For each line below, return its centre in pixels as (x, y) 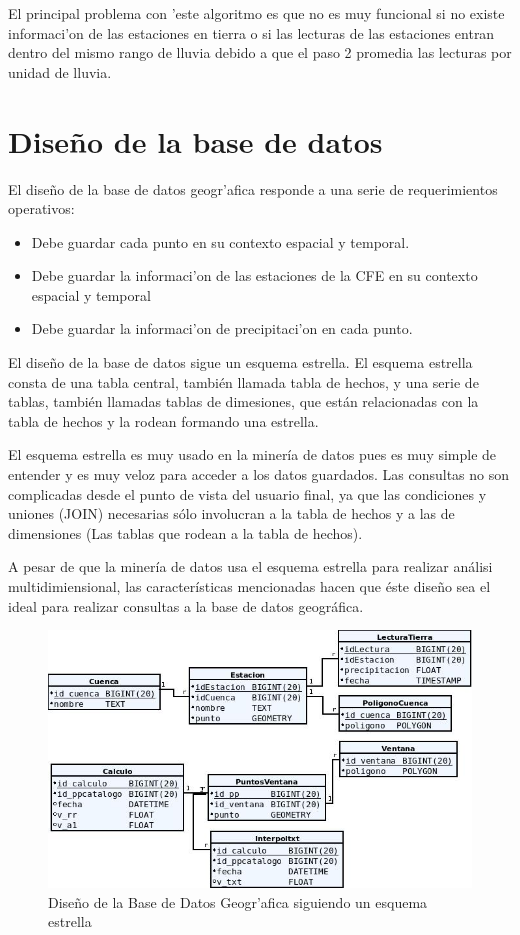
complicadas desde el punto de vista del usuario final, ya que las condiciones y (247, 493)
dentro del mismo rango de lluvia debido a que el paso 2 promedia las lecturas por (260, 52)
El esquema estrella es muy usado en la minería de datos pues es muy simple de (252, 454)
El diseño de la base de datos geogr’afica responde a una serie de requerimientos (253, 188)
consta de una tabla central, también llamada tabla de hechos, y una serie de (243, 381)
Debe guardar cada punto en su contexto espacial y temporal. (220, 241)
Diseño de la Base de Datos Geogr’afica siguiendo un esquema (238, 901)
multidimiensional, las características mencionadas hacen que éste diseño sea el (249, 586)
